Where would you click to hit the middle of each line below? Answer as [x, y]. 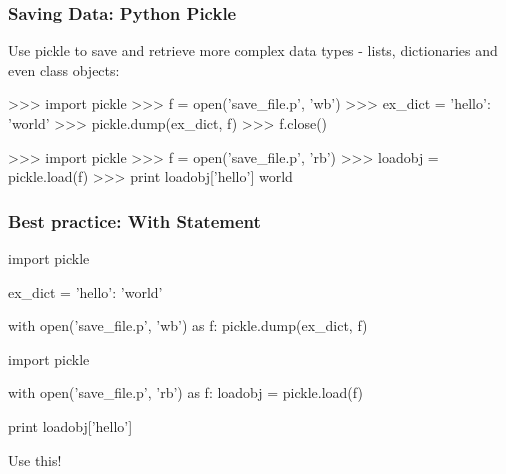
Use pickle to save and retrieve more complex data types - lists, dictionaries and [253, 50]
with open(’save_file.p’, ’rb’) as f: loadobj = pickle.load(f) [185, 392]
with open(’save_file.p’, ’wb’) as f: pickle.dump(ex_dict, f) [188, 325]
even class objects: [64, 69]
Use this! [35, 459]
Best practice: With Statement [134, 220]
